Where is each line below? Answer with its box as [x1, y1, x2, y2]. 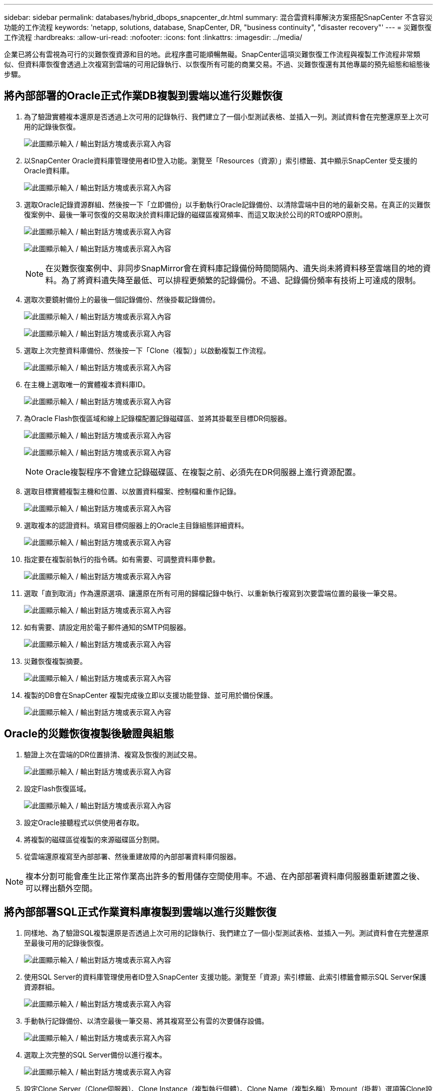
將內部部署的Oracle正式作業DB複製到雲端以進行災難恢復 [4, 89, 283, 102]
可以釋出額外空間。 [25, 883, 98, 893]
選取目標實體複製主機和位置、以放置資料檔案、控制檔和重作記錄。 [24, 487, 240, 496]
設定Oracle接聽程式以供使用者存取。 [24, 818, 144, 827]
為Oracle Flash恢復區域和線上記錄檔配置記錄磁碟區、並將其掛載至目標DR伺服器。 [24, 414, 291, 423]
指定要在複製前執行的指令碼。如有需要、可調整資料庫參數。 [24, 554, 219, 563]
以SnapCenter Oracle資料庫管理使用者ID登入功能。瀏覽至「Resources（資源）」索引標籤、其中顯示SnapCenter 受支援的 [24, 156, 418, 165]
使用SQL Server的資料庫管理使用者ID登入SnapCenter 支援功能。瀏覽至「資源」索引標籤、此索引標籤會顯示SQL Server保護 [24, 972, 427, 981]
